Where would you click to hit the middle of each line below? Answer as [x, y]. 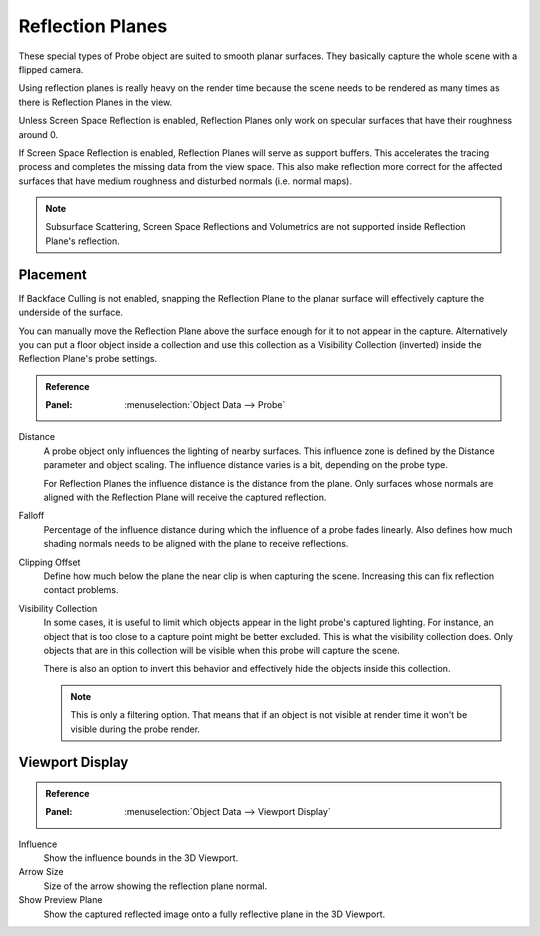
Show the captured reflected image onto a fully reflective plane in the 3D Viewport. [214, 914]
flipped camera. [51, 69]
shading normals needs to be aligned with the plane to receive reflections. [196, 544]
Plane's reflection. [82, 241]
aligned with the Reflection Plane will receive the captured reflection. [185, 497]
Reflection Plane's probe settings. [88, 359]
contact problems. [81, 590]
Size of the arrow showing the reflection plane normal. [155, 886]
